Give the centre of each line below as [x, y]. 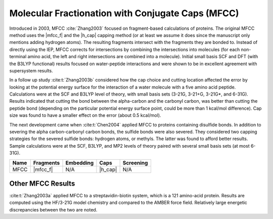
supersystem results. [31, 70]
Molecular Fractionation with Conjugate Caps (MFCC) [124, 13]
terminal [18, 57]
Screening [135, 163]
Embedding [80, 163]
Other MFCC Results [42, 184]
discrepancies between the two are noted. [53, 209]
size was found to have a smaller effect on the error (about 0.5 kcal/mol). [85, 115]
